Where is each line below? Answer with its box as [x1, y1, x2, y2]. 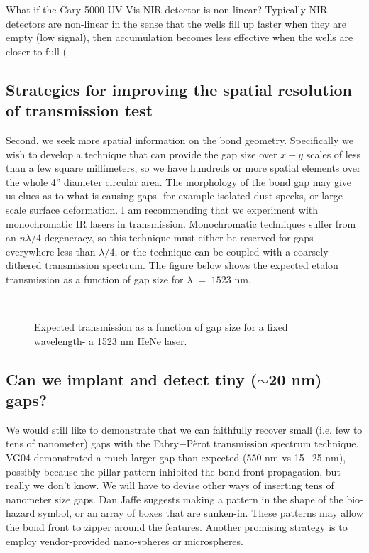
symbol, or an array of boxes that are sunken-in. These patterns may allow [38, 505, 363, 520]
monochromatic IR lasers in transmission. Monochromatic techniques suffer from [6, 216, 356, 231]
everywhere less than [6, 243, 96, 258]
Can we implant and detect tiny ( [6, 368, 258, 390]
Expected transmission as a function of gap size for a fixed [34, 319, 288, 334]
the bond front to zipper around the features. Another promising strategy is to [6, 520, 348, 535]
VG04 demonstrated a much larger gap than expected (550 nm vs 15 [6, 450, 304, 465]
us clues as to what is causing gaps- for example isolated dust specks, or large [6, 188, 343, 203]
